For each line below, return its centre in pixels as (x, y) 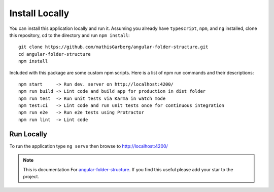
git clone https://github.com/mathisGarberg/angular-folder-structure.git (113, 47)
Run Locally (28, 134)
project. (31, 176)
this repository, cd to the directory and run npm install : (70, 35)
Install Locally (39, 13)
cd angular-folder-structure (55, 54)
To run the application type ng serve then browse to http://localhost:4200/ (89, 146)
